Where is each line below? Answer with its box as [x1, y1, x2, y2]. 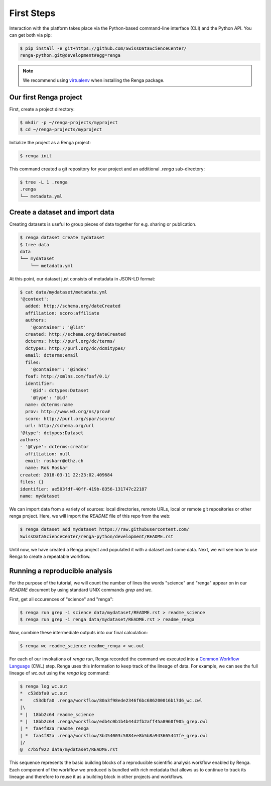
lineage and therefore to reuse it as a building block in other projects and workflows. [9, 774, 184, 780]
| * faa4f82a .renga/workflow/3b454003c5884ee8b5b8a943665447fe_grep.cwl [20, 733, 208, 738]
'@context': [20, 297, 50, 302]
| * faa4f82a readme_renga [20, 726, 89, 731]
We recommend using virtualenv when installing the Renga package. [23, 77, 165, 83]
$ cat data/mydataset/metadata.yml [20, 289, 107, 295]
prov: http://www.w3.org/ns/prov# [25, 409, 110, 415]
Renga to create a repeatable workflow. [9, 553, 91, 560]
